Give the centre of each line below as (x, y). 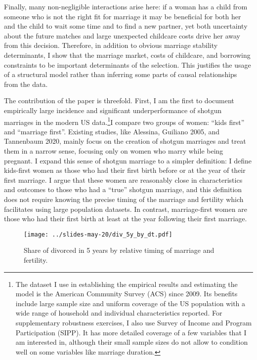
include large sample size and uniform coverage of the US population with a (130, 303)
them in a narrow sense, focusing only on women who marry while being (114, 150)
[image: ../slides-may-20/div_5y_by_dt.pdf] (98, 234)
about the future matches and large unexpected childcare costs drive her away (122, 35)
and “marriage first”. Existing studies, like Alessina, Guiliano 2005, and (112, 131)
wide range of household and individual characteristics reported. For (119, 313)
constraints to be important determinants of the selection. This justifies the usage (128, 64)
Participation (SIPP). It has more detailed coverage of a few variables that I (131, 332)
